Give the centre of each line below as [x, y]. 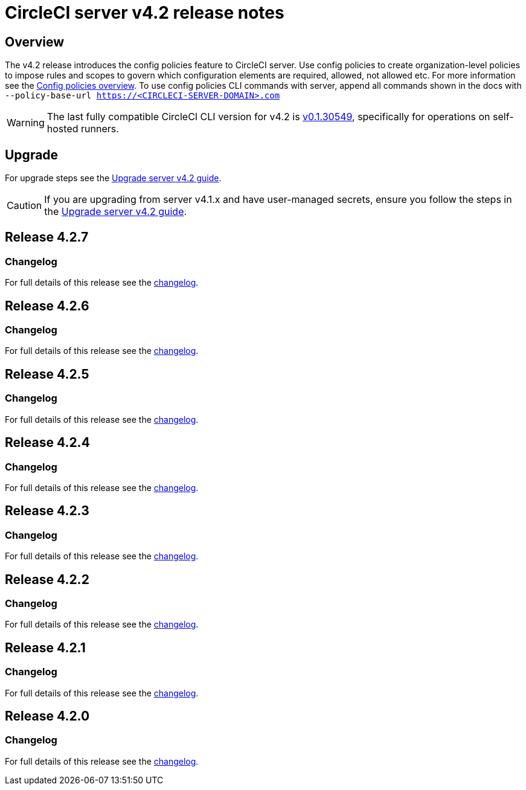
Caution [24, 206]
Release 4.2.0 [47, 716]
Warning [26, 123]
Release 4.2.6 [47, 306]
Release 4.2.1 [45, 647]
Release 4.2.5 [47, 374]
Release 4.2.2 [47, 579]
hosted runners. [83, 129]
